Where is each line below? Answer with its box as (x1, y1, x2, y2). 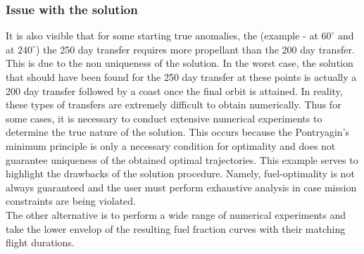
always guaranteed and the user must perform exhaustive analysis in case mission (6, 179, 357, 194)
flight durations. (6, 235, 75, 250)
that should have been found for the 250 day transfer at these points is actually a (6, 70, 357, 84)
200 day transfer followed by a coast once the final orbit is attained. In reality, (6, 83, 343, 98)
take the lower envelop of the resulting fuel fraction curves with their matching (6, 221, 346, 236)
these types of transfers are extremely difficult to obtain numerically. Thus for (6, 97, 341, 112)
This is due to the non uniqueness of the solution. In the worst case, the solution (6, 56, 353, 70)
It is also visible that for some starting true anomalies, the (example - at (6, 28, 318, 43)
